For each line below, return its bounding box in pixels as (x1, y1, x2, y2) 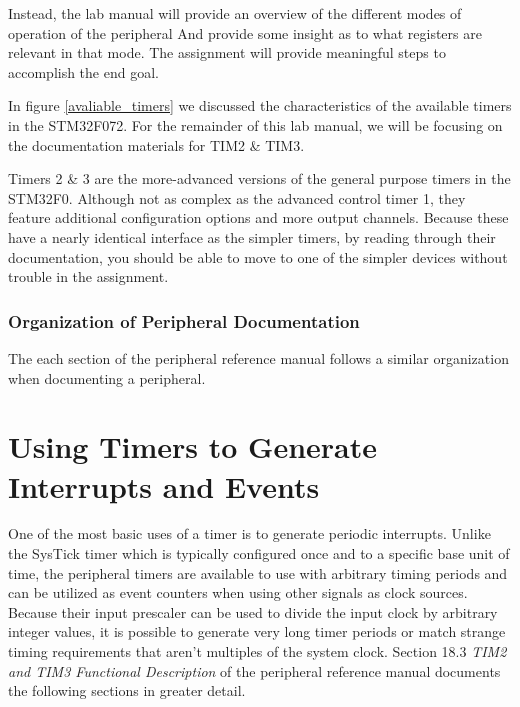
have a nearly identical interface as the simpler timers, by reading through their (8, 226, 496, 247)
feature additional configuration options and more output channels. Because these (8, 207, 509, 228)
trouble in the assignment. (8, 266, 169, 287)
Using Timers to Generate (8, 426, 378, 467)
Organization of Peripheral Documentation (8, 308, 360, 333)
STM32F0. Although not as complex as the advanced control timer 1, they (8, 187, 466, 208)
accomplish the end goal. (8, 61, 159, 82)
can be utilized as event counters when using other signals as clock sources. (8, 582, 468, 603)
